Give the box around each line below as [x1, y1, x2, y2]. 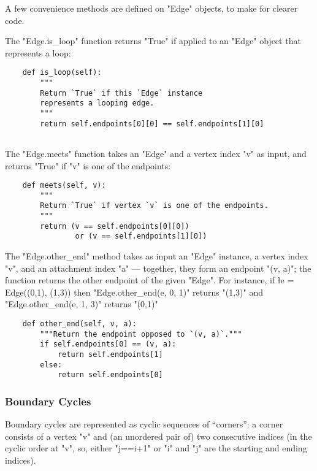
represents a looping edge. [40, 99, 155, 108]
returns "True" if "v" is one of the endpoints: [5, 159, 171, 172]
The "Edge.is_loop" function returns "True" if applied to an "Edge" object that [5, 34, 301, 47]
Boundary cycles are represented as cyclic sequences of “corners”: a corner [5, 418, 283, 431]
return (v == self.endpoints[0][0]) [40, 221, 189, 231]
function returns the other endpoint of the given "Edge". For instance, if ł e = [5, 274, 294, 286]
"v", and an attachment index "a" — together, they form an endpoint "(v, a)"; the [5, 261, 311, 274]
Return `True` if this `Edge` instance [40, 88, 203, 98]
